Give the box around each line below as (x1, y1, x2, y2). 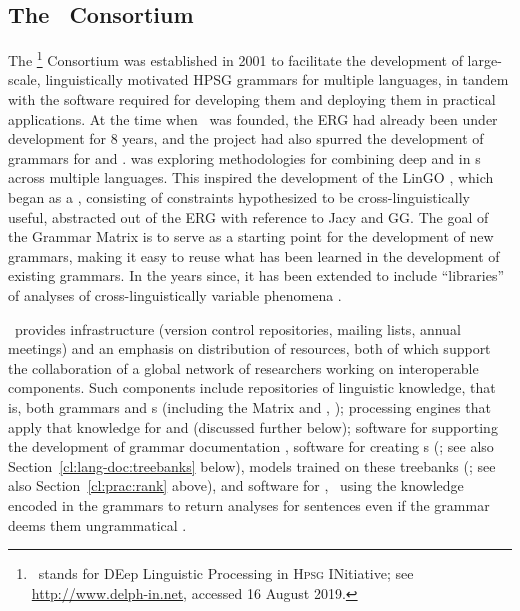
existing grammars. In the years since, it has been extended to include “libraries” (8, 265, 505, 286)
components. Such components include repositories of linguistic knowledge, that (8, 377, 496, 398)
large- (467, 49, 502, 70)
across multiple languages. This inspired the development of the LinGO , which (8, 167, 494, 188)
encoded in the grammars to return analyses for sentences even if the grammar (8, 494, 490, 515)
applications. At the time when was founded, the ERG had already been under (8, 108, 498, 129)
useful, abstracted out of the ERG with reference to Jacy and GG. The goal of (8, 206, 489, 227)
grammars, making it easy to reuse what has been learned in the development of (8, 245, 500, 266)
